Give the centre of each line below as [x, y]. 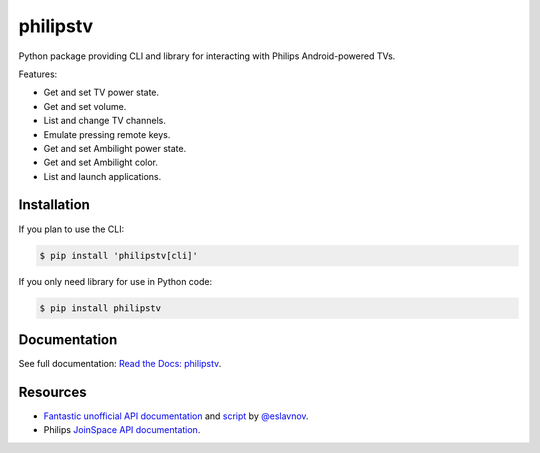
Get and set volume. [85, 106]
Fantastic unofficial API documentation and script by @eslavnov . [176, 416]
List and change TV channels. [105, 121]
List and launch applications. [102, 176]
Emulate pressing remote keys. [107, 134]
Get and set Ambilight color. [101, 162]
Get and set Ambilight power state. [115, 148]
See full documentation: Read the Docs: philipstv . [120, 364]
